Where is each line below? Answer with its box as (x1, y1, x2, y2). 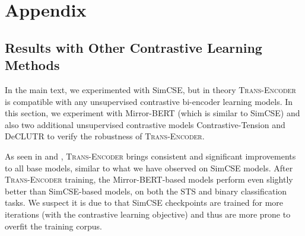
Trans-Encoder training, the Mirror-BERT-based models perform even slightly (5, 173, 293, 186)
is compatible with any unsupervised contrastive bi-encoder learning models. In (5, 95, 293, 107)
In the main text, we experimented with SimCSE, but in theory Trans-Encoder (5, 83, 296, 95)
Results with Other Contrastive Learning (5, 38, 262, 56)
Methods (5, 56, 60, 74)
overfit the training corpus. (5, 219, 102, 232)
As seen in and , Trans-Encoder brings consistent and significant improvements (5, 149, 296, 162)
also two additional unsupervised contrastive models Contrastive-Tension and (5, 118, 285, 130)
